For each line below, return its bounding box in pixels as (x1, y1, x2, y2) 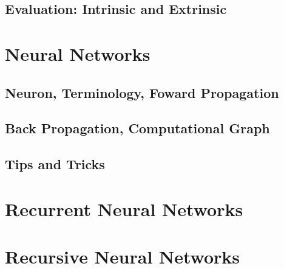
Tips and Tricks (5, 155, 105, 173)
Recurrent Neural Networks (5, 196, 243, 221)
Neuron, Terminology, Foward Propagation (5, 83, 279, 102)
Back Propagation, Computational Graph (5, 119, 270, 138)
